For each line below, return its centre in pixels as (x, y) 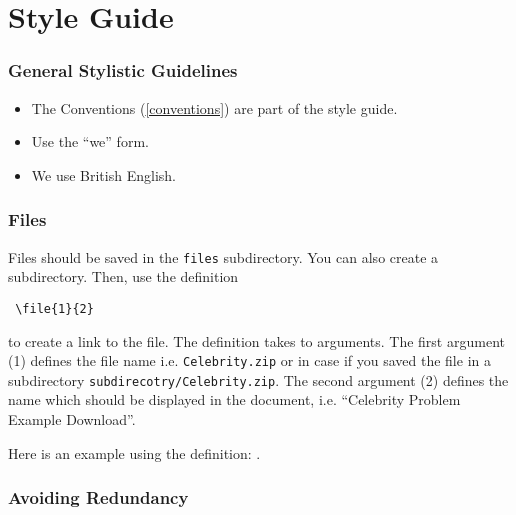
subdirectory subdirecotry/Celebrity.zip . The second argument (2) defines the (258, 379)
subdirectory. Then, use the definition (123, 276)
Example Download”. (72, 419)
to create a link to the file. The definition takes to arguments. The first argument (256, 340)
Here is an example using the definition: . (134, 452)
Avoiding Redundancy (98, 497)
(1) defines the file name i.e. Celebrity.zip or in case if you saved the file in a (249, 360)
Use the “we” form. (90, 141)
